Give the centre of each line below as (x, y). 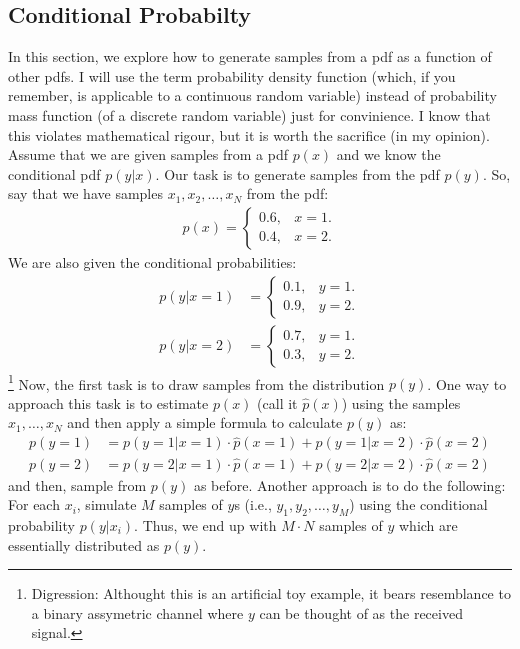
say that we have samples (85, 193)
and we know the (388, 154)
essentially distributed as (84, 544)
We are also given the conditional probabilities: (152, 261)
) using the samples (401, 402)
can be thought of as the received (361, 612)
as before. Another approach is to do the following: (349, 484)
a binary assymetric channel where (137, 612)
